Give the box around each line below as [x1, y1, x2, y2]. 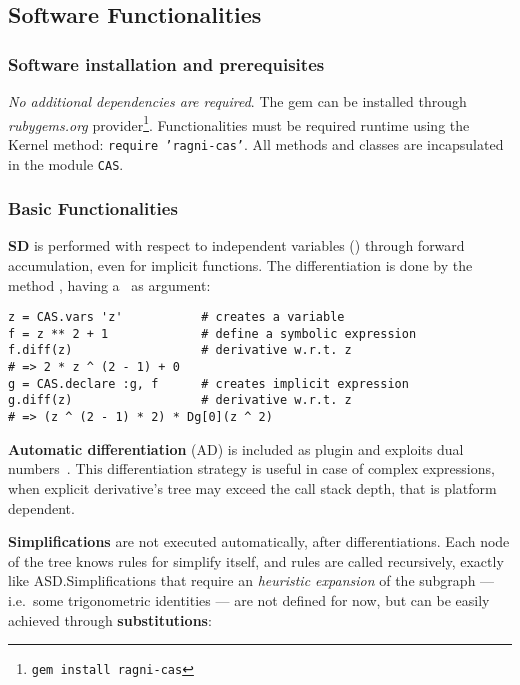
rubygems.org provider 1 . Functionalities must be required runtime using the [8, 111, 470, 135]
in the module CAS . [8, 153, 124, 174]
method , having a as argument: [8, 274, 211, 295]
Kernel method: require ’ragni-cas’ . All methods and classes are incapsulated [8, 133, 504, 154]
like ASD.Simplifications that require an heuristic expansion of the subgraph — [8, 570, 495, 591]
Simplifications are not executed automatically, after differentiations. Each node [8, 531, 510, 552]
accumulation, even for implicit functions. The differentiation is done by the [8, 254, 473, 275]
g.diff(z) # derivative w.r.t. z [8, 393, 352, 408]
